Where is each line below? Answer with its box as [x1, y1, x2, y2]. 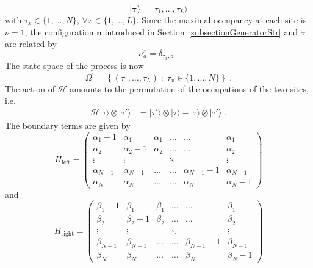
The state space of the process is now [5, 59, 144, 71]
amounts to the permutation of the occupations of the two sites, [70, 82, 309, 95]
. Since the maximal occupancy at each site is [136, 13, 307, 26]
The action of [5, 82, 56, 95]
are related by [5, 37, 57, 50]
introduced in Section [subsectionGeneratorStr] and [104, 25, 298, 38]
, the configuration [24, 25, 94, 38]
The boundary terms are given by [5, 119, 131, 132]
